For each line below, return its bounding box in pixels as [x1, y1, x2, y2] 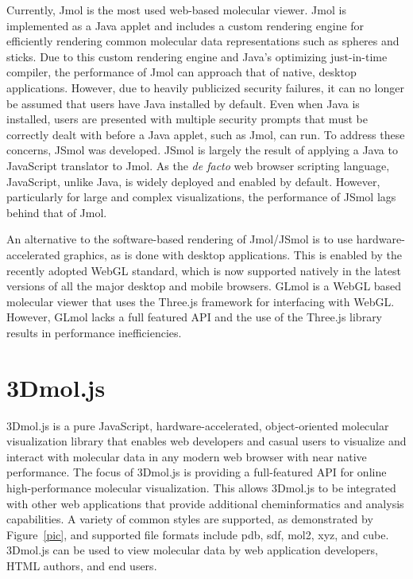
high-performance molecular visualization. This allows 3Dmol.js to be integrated [6, 479, 396, 495]
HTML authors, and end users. [6, 557, 157, 573]
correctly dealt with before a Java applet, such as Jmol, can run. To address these [6, 126, 405, 142]
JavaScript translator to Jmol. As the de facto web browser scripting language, [6, 157, 390, 173]
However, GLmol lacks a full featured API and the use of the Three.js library [6, 309, 383, 325]
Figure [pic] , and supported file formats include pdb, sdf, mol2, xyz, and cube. [6, 526, 389, 542]
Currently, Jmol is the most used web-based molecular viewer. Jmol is [6, 2, 346, 17]
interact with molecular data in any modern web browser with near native [6, 448, 367, 464]
